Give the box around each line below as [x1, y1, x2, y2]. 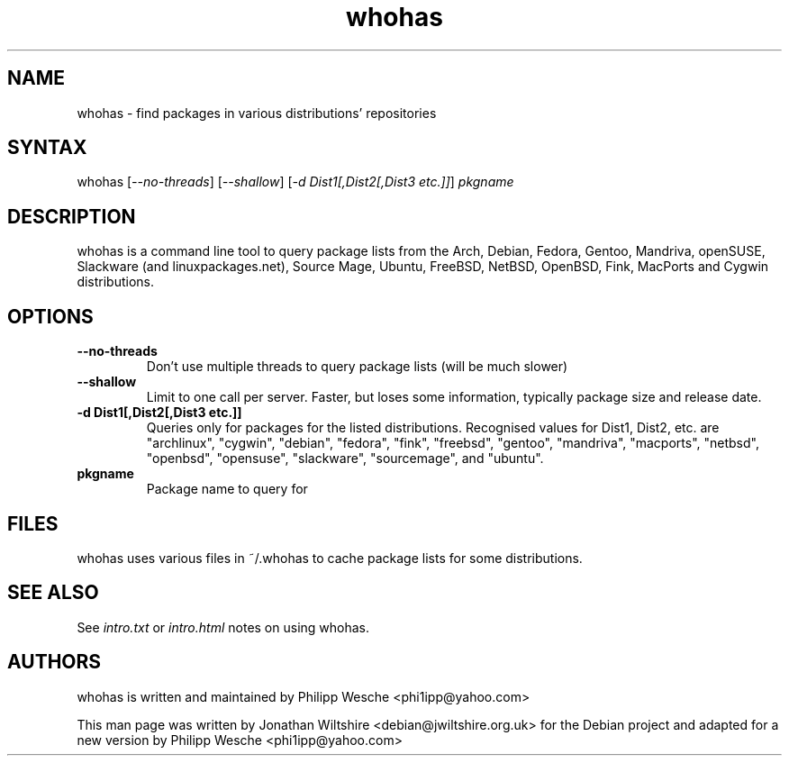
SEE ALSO [7, 581, 99, 604]
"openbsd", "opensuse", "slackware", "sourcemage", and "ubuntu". [146, 450, 544, 467]
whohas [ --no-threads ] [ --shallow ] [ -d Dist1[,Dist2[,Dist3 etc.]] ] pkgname [77, 174, 514, 190]
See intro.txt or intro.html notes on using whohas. [77, 619, 370, 635]
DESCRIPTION [7, 204, 136, 228]
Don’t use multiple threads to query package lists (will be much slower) [146, 359, 568, 375]
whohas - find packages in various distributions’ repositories [77, 104, 437, 121]
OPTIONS [7, 304, 94, 328]
